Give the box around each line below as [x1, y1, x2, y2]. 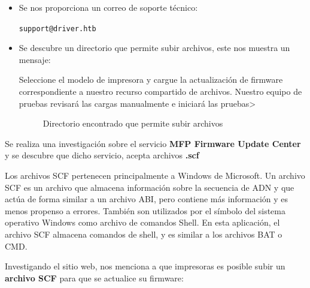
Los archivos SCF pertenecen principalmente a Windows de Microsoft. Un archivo [5, 169, 305, 181]
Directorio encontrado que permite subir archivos [42, 117, 223, 130]
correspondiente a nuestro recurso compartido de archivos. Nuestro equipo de [19, 85, 302, 98]
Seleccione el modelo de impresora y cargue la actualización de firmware [19, 73, 283, 86]
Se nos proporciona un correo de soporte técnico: [19, 1, 198, 13]
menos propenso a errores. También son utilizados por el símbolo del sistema [5, 204, 285, 217]
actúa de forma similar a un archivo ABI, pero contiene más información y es [5, 193, 288, 205]
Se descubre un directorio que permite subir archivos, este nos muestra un [19, 41, 290, 54]
